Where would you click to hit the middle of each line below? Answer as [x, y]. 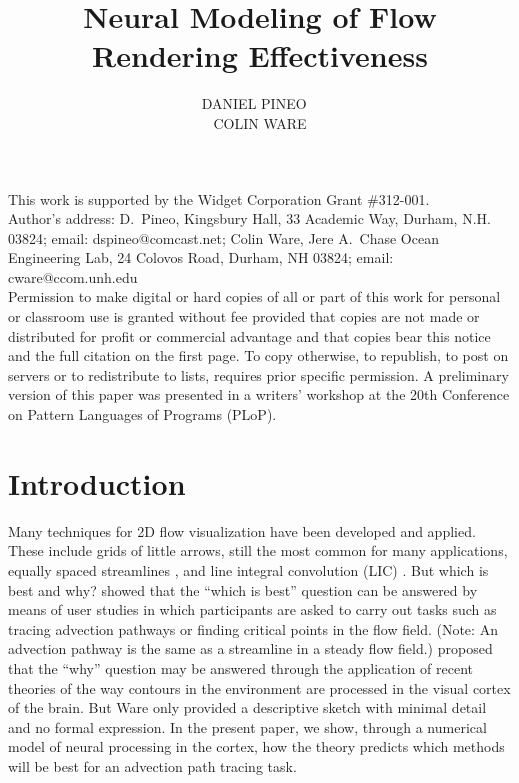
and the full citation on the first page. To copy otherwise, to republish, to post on [258, 355]
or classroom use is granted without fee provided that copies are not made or [244, 316]
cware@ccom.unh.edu [73, 276]
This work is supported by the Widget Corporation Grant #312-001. [219, 198]
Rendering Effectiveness [260, 55]
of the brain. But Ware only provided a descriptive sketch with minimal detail [247, 707]
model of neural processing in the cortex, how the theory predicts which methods [256, 746]
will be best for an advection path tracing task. [152, 765]
